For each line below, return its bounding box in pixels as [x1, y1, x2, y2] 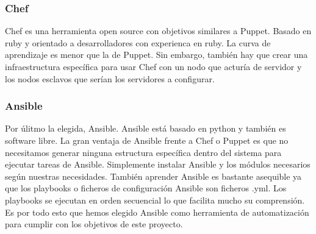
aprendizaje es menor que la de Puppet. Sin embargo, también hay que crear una [5, 48, 308, 61]
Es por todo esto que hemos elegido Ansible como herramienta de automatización [5, 205, 309, 218]
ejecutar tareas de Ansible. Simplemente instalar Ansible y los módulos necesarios [5, 158, 311, 171]
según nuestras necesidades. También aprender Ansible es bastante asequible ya [5, 169, 302, 182]
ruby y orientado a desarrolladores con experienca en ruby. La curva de [5, 36, 271, 49]
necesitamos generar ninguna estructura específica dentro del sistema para [5, 146, 282, 158]
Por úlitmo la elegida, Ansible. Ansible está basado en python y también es [5, 122, 286, 135]
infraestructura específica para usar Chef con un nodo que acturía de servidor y [5, 60, 302, 73]
